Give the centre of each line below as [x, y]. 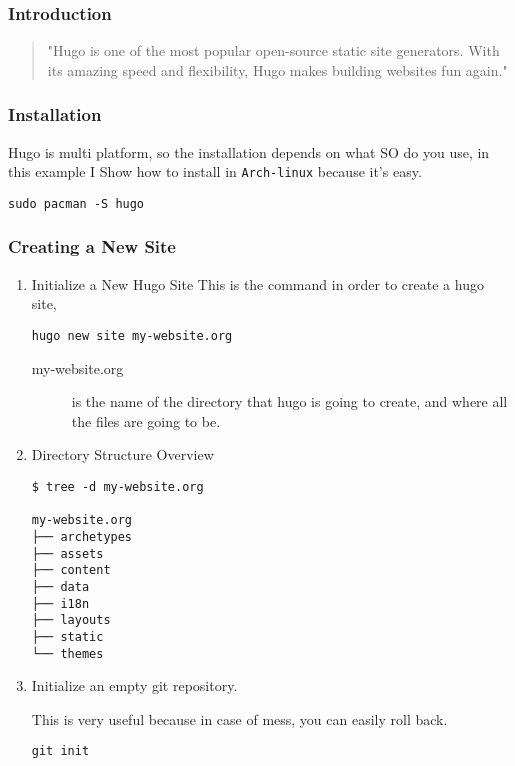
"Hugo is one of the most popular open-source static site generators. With [273, 50]
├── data [60, 586]
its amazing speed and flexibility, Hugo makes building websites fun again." [277, 69]
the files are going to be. [146, 420]
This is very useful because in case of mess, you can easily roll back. [239, 718]
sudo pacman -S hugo [76, 203]
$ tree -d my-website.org [117, 486]
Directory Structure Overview [122, 454]
